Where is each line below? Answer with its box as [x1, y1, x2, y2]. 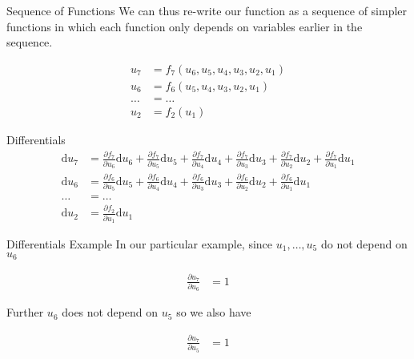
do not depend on [320, 235, 408, 252]
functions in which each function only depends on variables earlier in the [6, 18, 363, 34]
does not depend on [62, 304, 159, 321]
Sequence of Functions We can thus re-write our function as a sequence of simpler [6, 2, 408, 18]
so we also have [176, 304, 251, 321]
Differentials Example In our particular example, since [6, 235, 273, 252]
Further [6, 304, 44, 321]
